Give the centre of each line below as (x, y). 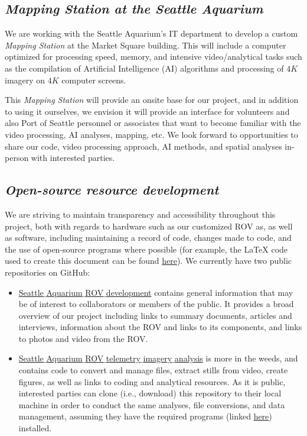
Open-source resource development (112, 190)
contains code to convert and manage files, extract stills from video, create (153, 370)
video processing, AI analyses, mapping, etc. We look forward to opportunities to (151, 134)
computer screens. (94, 80)
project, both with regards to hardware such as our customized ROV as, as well (149, 226)
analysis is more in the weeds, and (236, 358)
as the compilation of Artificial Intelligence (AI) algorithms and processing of (144, 68)
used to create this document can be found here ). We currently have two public (148, 261)
